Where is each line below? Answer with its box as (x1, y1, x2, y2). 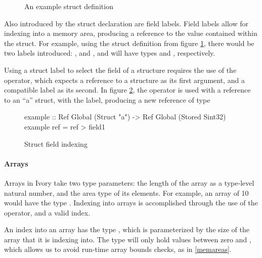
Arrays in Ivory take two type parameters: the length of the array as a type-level (4, 177, 254, 188)
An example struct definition (24, 1, 113, 11)
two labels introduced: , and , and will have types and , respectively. (4, 48, 215, 58)
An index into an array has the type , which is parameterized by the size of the (4, 224, 249, 235)
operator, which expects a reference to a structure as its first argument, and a (4, 74, 245, 85)
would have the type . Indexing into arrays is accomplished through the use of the (4, 197, 258, 208)
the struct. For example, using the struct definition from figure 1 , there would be (4, 37, 254, 48)
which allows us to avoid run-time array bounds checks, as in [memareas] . (4, 244, 232, 254)
